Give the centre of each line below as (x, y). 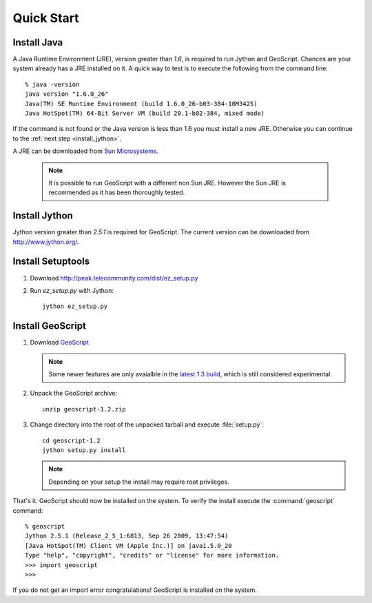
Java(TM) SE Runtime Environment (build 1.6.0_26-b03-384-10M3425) (141, 104)
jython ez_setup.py (75, 306)
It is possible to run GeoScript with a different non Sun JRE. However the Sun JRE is (167, 183)
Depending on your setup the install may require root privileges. (139, 482)
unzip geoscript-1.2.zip (84, 409)
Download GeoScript (60, 343)
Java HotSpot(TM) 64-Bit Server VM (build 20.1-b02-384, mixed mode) (145, 113)
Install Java (38, 42)
